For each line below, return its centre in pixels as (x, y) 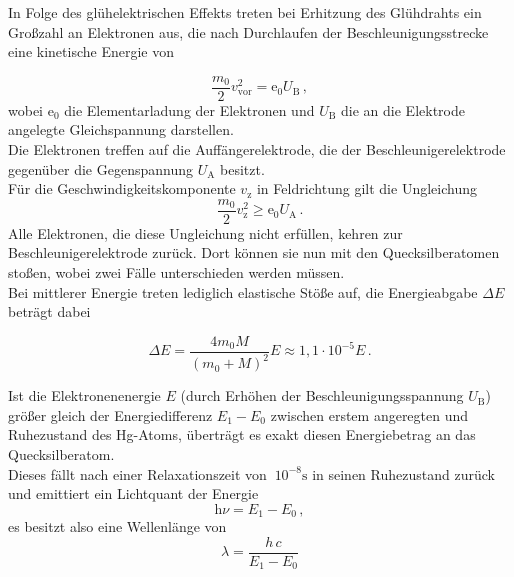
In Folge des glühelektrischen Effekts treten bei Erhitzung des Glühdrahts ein (245, 12)
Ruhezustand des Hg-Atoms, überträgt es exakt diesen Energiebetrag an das (242, 434)
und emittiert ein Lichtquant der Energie (133, 493)
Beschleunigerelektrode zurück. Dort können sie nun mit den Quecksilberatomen (254, 252)
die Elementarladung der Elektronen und (189, 109)
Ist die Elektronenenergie (84, 395)
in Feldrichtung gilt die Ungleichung (366, 188)
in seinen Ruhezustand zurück (403, 473)
